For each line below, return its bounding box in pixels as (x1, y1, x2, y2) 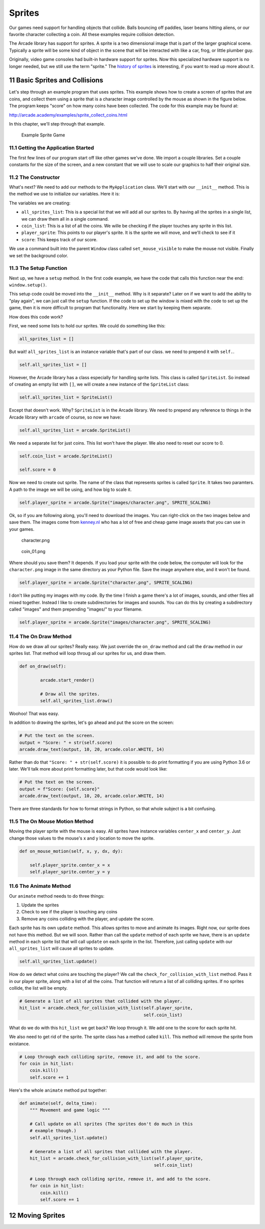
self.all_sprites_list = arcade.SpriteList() (19, 427, 131, 433)
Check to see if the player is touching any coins (21, 909, 118, 915)
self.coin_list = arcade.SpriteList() (19, 453, 113, 459)
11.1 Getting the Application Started (9, 144, 94, 151)
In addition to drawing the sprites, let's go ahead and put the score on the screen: (9, 719, 174, 726)
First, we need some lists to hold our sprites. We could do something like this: (9, 323, 166, 329)
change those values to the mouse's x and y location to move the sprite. (9, 835, 155, 841)
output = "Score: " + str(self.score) (19, 740, 113, 745)
